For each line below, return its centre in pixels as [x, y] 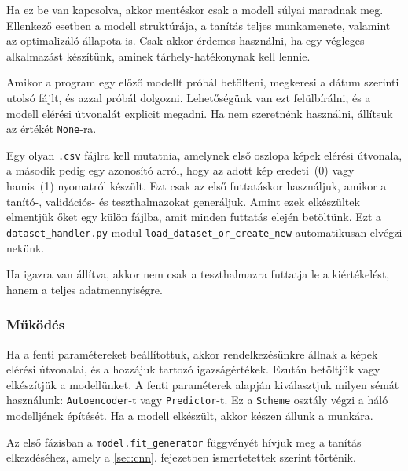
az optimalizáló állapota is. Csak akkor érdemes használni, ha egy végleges [186, 40]
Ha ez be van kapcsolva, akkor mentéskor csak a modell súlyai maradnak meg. [195, 9]
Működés [36, 324]
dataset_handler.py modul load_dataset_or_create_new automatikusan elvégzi [204, 232]
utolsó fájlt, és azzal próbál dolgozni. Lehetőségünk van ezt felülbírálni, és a [189, 97]
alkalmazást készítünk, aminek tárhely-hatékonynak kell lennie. [158, 55]
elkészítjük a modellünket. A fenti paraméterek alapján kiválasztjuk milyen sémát [203, 384]
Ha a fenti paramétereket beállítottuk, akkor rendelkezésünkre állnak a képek [192, 353]
